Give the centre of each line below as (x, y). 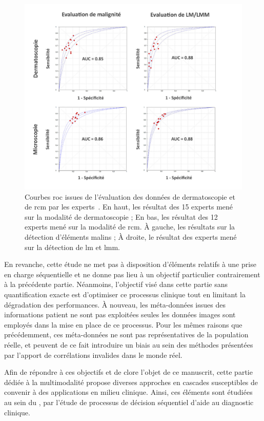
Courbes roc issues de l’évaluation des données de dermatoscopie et (130, 196)
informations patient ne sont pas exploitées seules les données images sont (120, 314)
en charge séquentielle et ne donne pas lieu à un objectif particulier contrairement (132, 274)
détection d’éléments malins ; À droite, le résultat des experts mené (131, 237)
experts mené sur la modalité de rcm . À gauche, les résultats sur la (130, 227)
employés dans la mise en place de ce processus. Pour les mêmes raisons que (123, 324)
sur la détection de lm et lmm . (73, 247)
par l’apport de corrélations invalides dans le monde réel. (93, 355)
